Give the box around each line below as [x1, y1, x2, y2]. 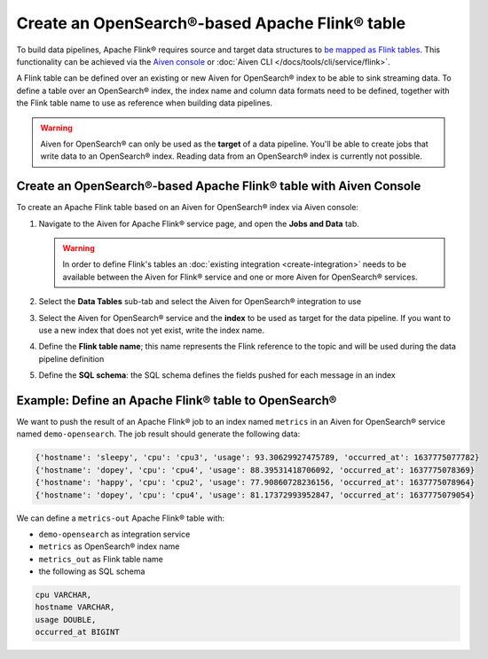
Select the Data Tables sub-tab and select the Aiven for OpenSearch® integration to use [38, 296, 362, 307]
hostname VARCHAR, [35, 602, 115, 612]
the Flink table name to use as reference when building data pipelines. [16, 98, 273, 108]
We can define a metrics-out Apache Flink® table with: [16, 513, 225, 523]
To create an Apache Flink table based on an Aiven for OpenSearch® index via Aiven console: [16, 202, 359, 213]
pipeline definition [38, 353, 105, 364]
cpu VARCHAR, [35, 590, 92, 600]
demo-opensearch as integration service [38, 529, 191, 539]
